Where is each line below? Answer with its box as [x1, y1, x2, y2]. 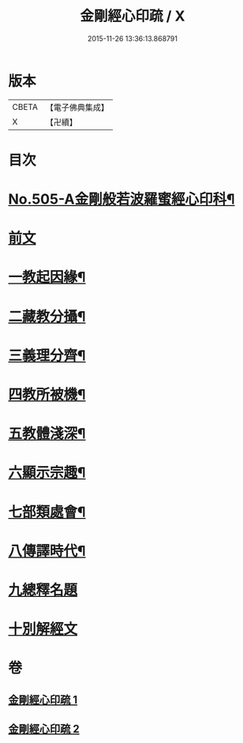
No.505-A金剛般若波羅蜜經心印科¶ [8, 190, 235, 208]
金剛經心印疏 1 [8, 692, 78, 707]
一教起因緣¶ [8, 268, 86, 287]
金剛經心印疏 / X [80, 7, 185, 25]
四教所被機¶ [8, 386, 86, 403]
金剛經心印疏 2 [8, 722, 80, 736]
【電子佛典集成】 [45, 102, 109, 113]
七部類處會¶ [8, 503, 86, 521]
